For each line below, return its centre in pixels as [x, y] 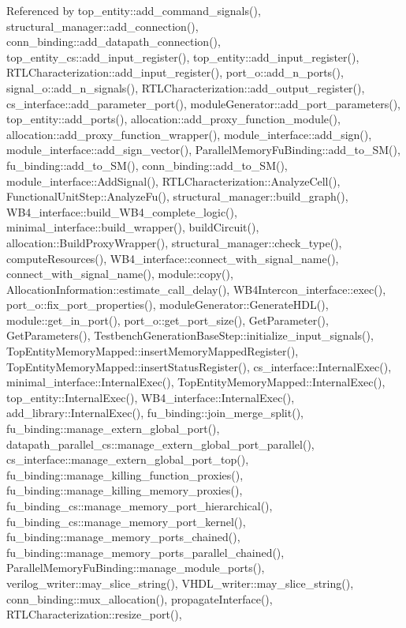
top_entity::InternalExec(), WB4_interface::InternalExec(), [151, 397]
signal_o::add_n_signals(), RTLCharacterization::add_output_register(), [186, 87]
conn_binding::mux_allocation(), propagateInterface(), [140, 598]
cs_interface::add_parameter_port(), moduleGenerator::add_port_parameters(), [204, 103]
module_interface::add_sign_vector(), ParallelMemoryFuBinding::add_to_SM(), [203, 150]
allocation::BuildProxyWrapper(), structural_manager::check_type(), [174, 242]
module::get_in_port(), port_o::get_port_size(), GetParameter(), [168, 320]
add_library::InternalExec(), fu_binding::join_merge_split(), [155, 413]
